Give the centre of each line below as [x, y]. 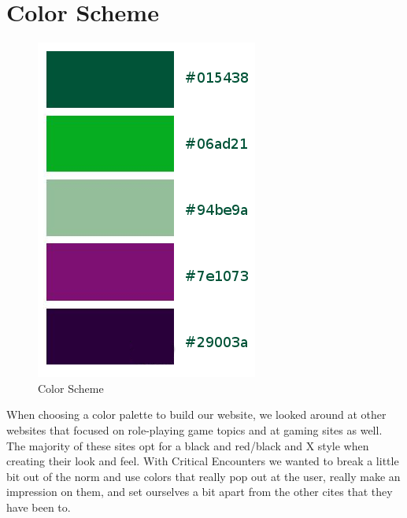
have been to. [39, 507]
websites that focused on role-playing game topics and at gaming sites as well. [194, 429]
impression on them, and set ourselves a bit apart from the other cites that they [200, 492]
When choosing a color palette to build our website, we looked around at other [196, 414]
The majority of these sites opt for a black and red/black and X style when [188, 445]
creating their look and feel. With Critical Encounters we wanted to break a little [203, 461]
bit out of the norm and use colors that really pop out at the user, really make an [203, 476]
